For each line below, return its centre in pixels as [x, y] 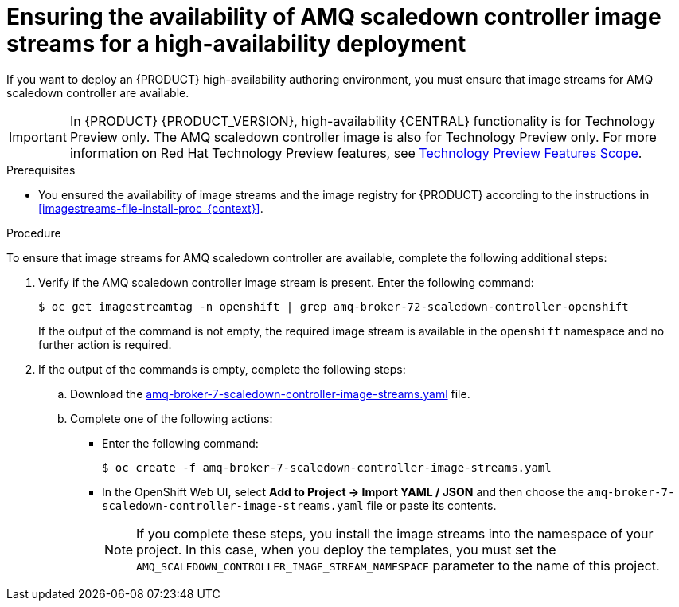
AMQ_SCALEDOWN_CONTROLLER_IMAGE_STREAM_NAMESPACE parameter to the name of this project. [398, 565]
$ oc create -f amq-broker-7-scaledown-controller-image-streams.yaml [327, 467]
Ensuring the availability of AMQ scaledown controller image [334, 17]
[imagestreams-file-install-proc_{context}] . [151, 208]
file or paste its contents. [431, 505]
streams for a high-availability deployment [236, 44]
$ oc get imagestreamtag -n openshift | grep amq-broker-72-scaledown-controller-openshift [334, 306]
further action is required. [105, 344]
